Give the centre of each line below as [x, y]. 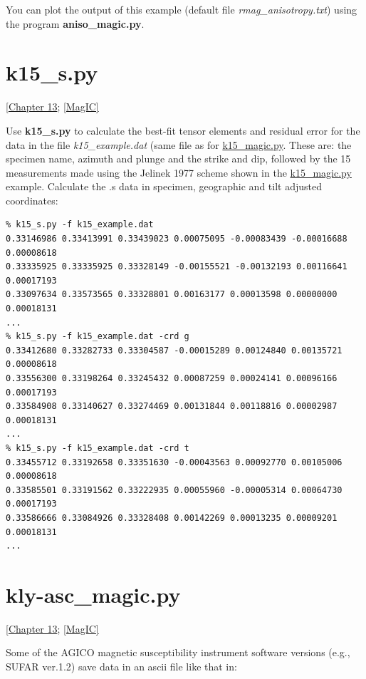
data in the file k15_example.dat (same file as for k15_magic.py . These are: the [179, 144]
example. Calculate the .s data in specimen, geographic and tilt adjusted [164, 186]
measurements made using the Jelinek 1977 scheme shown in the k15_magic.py [179, 172]
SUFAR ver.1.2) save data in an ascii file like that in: [121, 667]
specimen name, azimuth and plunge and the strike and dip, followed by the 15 [178, 159]
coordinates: [32, 200]
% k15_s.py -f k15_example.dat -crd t [98, 448]
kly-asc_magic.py [93, 594]
